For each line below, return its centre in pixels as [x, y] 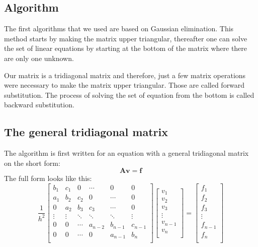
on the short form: [32, 163]
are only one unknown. [39, 58]
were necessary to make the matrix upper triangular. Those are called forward [124, 85]
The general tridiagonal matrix [86, 132]
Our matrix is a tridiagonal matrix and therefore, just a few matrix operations [125, 75]
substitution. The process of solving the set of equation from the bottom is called [129, 95]
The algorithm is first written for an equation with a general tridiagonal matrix [126, 153]
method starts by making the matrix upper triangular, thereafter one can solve [126, 38]
